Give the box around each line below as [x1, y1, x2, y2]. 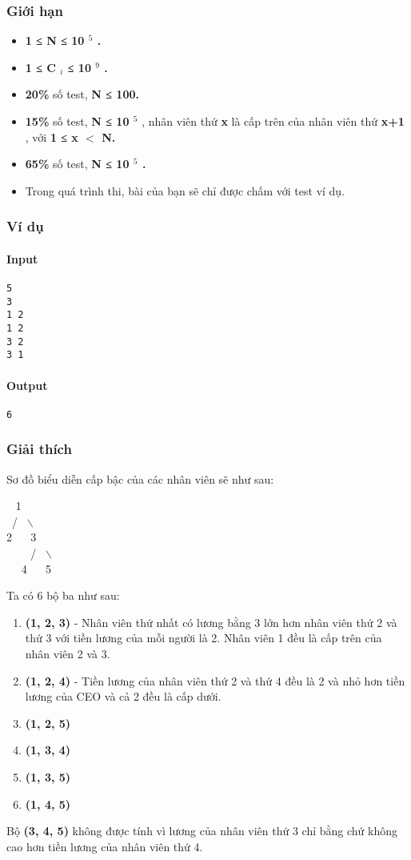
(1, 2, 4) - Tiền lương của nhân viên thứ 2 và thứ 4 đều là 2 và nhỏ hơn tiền [25, 672, 405, 689]
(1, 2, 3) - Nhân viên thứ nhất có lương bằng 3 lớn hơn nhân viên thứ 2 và [25, 613, 397, 630]
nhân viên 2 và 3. [25, 645, 110, 661]
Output [6, 376, 48, 393]
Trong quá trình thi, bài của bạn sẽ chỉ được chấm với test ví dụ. [25, 182, 345, 199]
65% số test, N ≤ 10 [25, 155, 130, 172]
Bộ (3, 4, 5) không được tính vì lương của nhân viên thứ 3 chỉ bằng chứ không [6, 822, 398, 839]
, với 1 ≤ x [25, 128, 78, 145]
